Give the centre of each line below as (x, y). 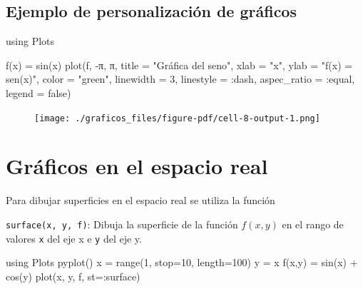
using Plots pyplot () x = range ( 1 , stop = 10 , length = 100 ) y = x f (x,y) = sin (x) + (182, 262)
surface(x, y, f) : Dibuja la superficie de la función (122, 224)
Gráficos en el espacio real (137, 166)
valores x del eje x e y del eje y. (74, 238)
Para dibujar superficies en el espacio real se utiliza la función (140, 200)
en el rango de (313, 224)
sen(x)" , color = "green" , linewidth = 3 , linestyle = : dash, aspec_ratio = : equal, (180, 79)
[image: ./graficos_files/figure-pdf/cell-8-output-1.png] (177, 118)
